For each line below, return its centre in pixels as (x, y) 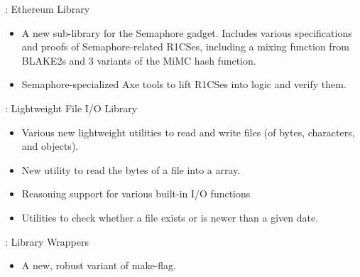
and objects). (50, 146)
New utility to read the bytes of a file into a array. (131, 169)
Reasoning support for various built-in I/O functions (136, 194)
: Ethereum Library (48, 9)
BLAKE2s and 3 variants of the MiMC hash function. (139, 60)
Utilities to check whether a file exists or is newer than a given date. (170, 217)
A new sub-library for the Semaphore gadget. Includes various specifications (187, 32)
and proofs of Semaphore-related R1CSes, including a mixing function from (185, 47)
